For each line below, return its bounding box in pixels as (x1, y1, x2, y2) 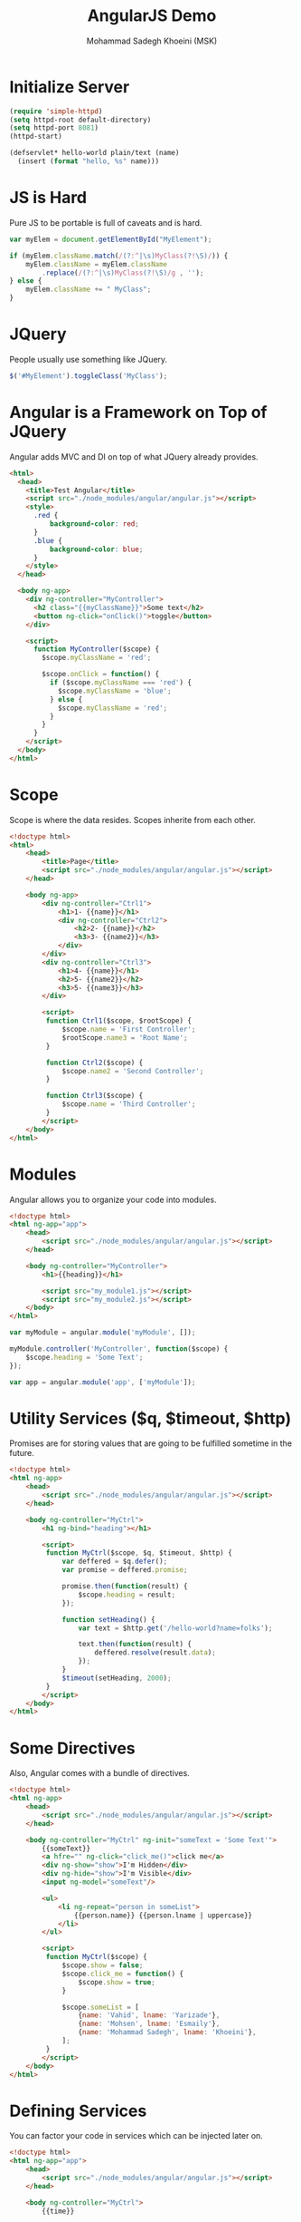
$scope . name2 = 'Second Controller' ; (61, 1066, 204, 1075)
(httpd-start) (9, 132, 63, 141)
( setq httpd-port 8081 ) (9, 123, 99, 132)
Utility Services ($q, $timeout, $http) (9, 1408, 292, 1429)
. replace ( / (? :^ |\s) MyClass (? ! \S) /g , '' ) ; (42, 268, 204, 277)
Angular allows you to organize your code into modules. (9, 1194, 217, 1205)
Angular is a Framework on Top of (9, 403, 268, 422)
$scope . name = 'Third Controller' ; (61, 1100, 196, 1109)
